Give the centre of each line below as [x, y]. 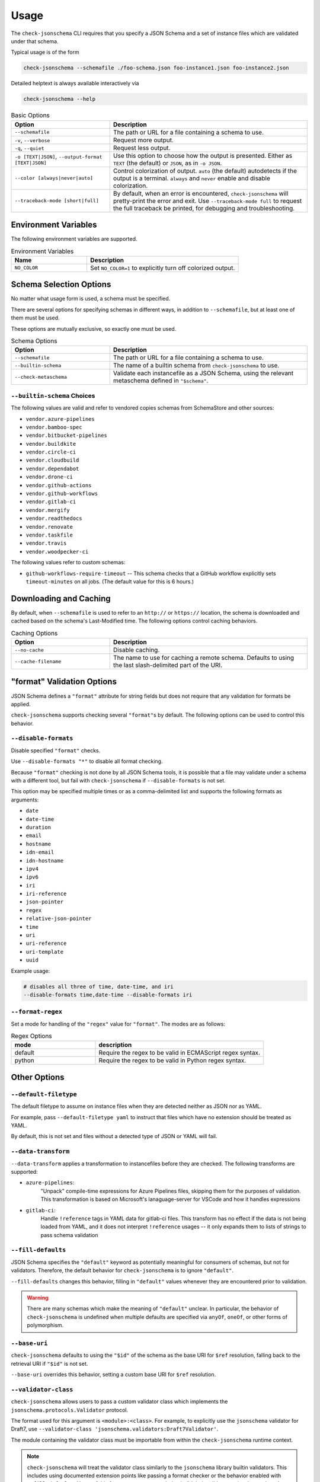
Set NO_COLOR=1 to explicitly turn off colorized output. [162, 268]
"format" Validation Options [64, 682]
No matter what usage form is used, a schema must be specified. [91, 299]
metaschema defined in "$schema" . [161, 381]
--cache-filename [38, 661]
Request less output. [142, 148]
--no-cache [29, 650]
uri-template [45, 952]
